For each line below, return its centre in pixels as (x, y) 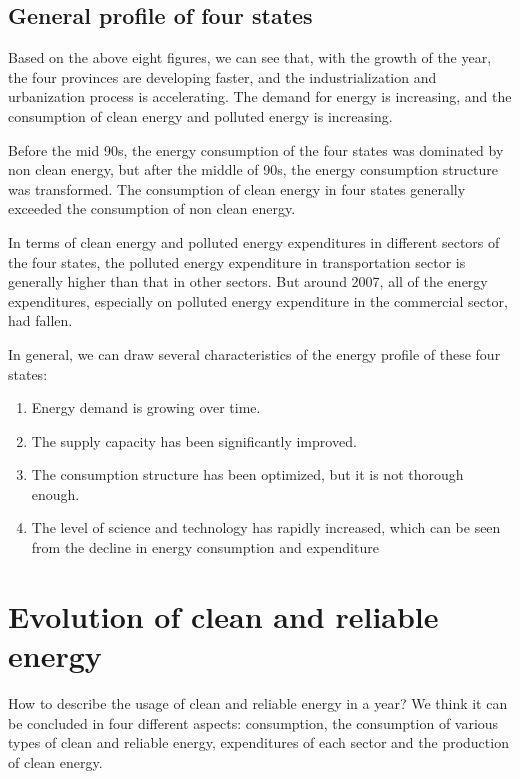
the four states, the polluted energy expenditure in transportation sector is (237, 261)
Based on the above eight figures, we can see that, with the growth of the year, (250, 57)
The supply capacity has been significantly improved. (194, 440)
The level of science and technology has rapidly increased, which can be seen (266, 527)
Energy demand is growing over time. (146, 407)
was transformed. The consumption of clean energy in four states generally (237, 188)
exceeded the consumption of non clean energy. (152, 208)
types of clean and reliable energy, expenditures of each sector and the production (258, 742)
